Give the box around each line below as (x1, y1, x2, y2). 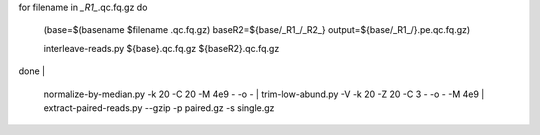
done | (18, 65, 45, 77)
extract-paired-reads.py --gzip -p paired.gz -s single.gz (43, 101, 275, 114)
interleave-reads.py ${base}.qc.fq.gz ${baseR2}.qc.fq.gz (43, 42, 280, 54)
